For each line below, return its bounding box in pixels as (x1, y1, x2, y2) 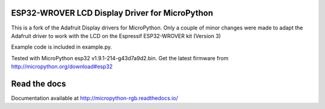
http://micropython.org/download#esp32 (11, 63, 113, 70)
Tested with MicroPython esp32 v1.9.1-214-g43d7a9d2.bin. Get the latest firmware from (11, 54, 229, 61)
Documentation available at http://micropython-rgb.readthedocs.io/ (11, 94, 178, 102)
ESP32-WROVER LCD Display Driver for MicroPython (11, 8, 214, 18)
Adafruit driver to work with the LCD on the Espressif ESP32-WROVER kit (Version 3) (11, 32, 221, 39)
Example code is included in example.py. (11, 43, 113, 51)
